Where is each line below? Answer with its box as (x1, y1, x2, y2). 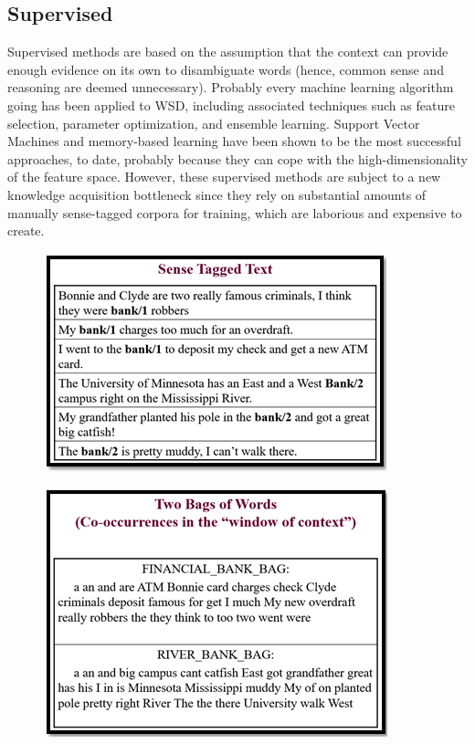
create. (7, 221, 45, 240)
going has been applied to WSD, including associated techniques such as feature (7, 95, 455, 114)
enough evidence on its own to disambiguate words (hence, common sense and (7, 59, 444, 79)
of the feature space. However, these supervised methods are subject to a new (7, 167, 441, 186)
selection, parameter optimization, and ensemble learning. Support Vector (7, 113, 420, 132)
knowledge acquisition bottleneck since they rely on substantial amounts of (7, 184, 427, 204)
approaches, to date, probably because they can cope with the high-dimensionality (7, 149, 468, 168)
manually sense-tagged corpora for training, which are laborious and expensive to (7, 203, 462, 222)
